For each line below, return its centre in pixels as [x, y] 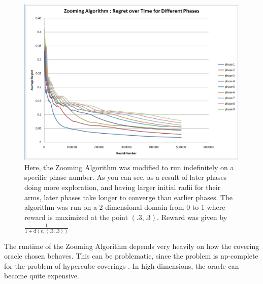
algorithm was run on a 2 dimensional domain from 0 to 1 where [125, 207]
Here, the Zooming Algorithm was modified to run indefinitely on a [129, 167]
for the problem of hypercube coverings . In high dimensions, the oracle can [122, 265]
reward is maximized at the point [76, 217]
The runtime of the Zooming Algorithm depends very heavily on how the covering [132, 246]
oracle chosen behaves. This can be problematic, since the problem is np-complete [131, 256]
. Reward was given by [192, 217]
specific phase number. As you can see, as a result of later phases [126, 177]
